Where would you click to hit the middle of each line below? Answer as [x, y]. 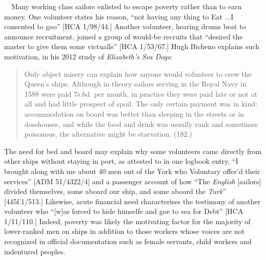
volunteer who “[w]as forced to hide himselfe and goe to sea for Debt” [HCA [124, 211]
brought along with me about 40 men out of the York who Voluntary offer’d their [132, 171]
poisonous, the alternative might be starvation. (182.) [108, 134]
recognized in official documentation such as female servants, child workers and [128, 241]
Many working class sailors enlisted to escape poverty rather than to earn [126, 6]
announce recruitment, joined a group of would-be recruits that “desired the [124, 36]
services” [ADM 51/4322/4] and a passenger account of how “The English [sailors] [133, 181]
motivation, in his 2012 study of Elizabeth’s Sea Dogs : [88, 56]
